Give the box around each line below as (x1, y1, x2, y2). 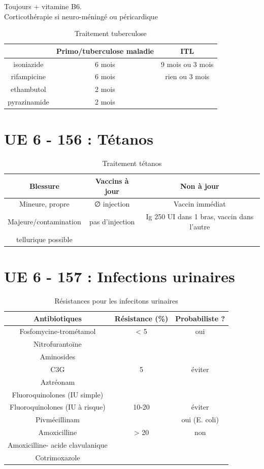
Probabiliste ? (175, 313, 225, 323)
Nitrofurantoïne (34, 339, 82, 349)
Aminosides (40, 351, 76, 362)
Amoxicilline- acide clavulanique (8, 439, 108, 450)
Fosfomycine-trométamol (19, 326, 96, 337)
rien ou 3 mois (165, 71, 210, 82)
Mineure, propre (19, 198, 70, 209)
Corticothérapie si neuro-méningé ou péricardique (4, 11, 158, 21)
